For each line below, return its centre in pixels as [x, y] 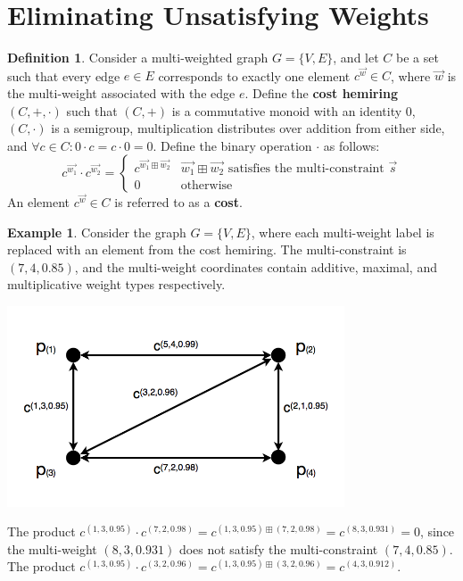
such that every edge [64, 75]
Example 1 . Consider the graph [97, 232]
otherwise [207, 186]
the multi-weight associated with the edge [121, 92]
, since [437, 531]
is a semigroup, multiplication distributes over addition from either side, [248, 128]
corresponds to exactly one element [254, 75]
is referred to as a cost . [178, 201]
